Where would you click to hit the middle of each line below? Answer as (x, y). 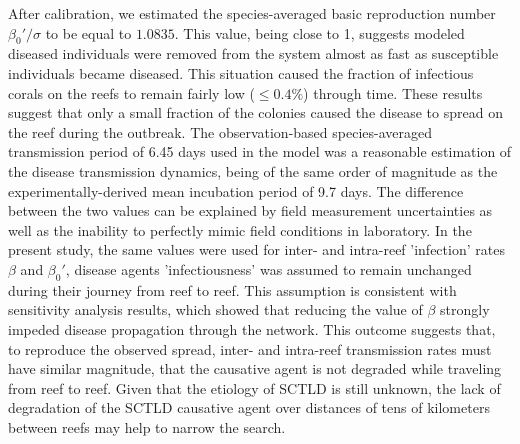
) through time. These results (393, 92)
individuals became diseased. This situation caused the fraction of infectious (241, 72)
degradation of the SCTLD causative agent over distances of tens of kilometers (249, 407)
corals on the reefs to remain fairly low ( (131, 92)
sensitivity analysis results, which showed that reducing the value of (215, 309)
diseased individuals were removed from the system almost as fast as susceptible (253, 53)
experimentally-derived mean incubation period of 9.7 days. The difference (236, 190)
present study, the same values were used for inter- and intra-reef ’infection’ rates (256, 249)
